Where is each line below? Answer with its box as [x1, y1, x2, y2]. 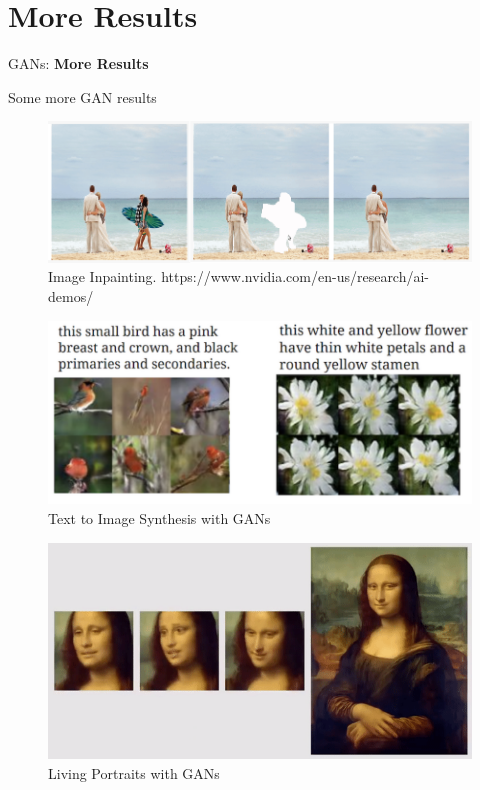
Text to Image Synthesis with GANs [48, 507, 271, 528]
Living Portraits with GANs [48, 763, 220, 783]
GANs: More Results [8, 53, 149, 74]
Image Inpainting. [48, 266, 157, 287]
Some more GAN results [8, 86, 157, 107]
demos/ [48, 285, 94, 306]
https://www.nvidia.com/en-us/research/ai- [161, 266, 430, 287]
